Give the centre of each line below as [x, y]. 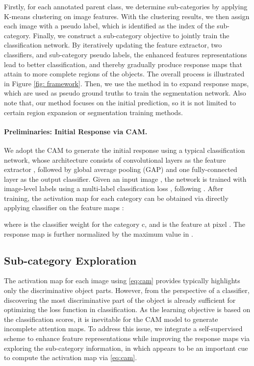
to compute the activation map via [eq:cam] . [71, 357]
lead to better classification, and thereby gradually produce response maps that [123, 64]
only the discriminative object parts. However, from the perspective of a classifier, [127, 290]
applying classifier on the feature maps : [64, 207]
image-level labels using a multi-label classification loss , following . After [114, 188]
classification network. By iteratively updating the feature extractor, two [113, 45]
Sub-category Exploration [70, 260]
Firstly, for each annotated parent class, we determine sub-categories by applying [126, 6]
